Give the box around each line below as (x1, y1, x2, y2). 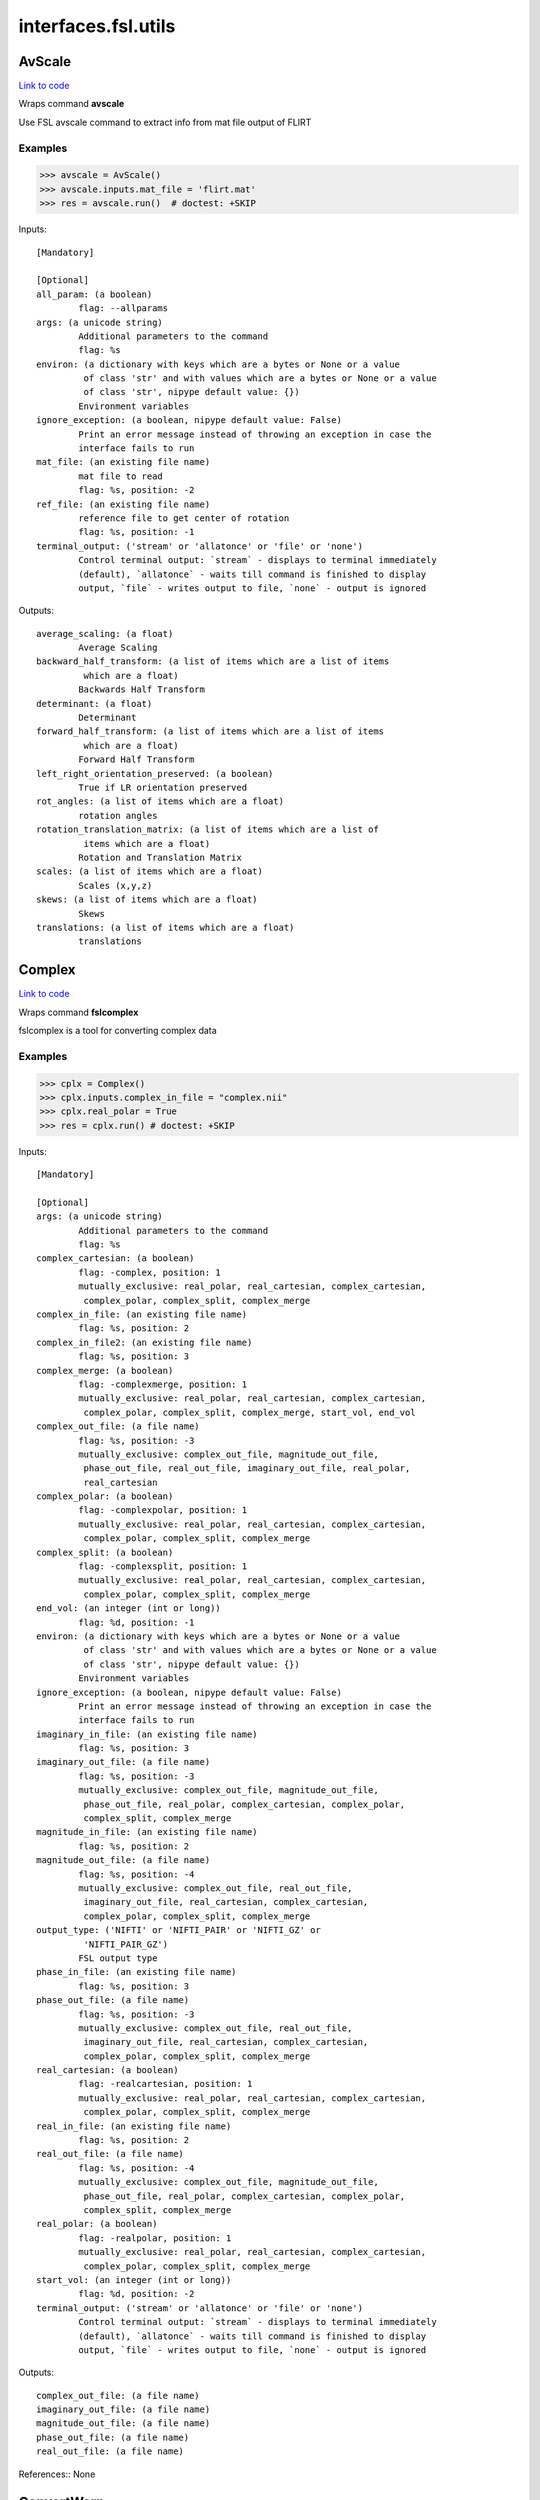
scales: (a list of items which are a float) (36, 866, 264, 877)
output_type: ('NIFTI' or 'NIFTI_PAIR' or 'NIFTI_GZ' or (36, 1925, 322, 1936)
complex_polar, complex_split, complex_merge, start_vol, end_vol (83, 1406, 416, 1418)
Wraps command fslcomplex (18, 1006, 139, 1018)
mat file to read (78, 470, 164, 482)
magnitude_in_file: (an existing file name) (36, 1826, 259, 1838)
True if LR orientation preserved (78, 782, 248, 793)
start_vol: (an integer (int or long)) (36, 2274, 232, 2285)
